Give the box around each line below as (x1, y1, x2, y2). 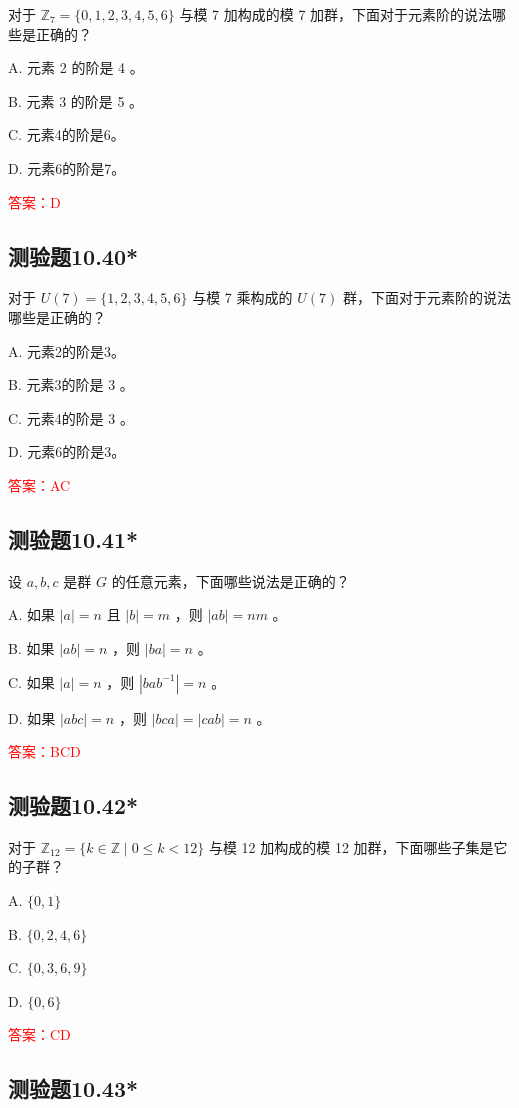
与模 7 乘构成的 (192, 287, 293, 308)
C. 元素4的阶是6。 (8, 124, 125, 145)
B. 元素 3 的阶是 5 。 (8, 90, 144, 111)
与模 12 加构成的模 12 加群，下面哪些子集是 (208, 836, 494, 857)
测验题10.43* (8, 1073, 139, 1104)
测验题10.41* (8, 523, 139, 554)
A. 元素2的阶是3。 (8, 340, 126, 361)
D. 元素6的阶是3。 (8, 441, 126, 462)
